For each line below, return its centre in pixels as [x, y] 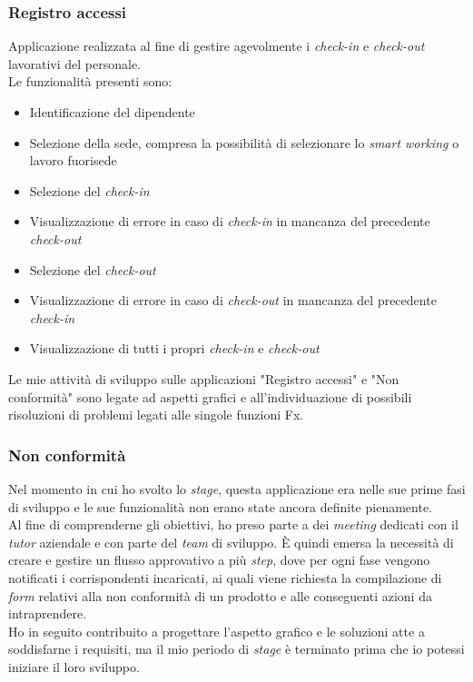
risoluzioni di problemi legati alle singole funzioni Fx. [156, 415]
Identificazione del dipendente [112, 112]
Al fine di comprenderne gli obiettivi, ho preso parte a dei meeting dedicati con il [233, 524]
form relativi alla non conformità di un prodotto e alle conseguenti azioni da [220, 595]
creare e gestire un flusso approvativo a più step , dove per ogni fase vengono [219, 560]
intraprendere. [48, 613]
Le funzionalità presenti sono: [90, 81]
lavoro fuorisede [73, 160]
